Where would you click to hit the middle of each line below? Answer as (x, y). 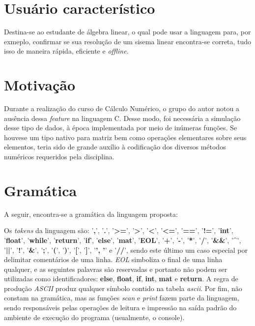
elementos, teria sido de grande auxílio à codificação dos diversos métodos (115, 147)
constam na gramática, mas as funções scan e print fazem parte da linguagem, (122, 298)
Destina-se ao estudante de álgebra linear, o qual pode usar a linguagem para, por (127, 32)
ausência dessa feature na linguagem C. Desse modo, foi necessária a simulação (122, 118)
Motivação (40, 85)
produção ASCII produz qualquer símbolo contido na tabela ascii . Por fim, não (123, 288)
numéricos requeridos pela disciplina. (59, 156)
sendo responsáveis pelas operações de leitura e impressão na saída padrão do (120, 308)
